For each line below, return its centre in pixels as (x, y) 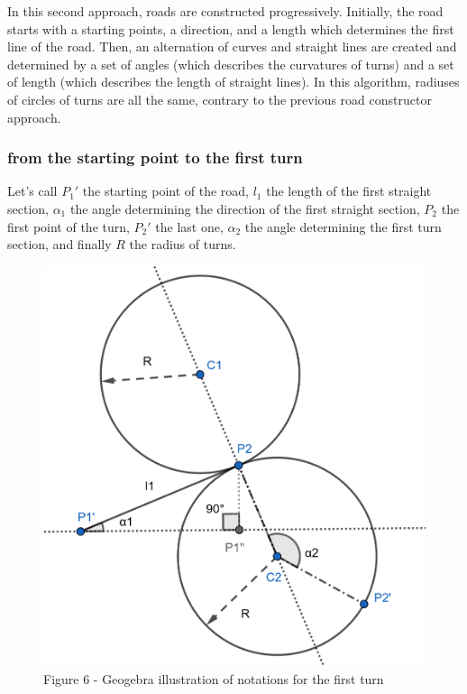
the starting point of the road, (165, 191)
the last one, (189, 226)
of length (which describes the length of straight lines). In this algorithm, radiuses (233, 82)
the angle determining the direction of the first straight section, (245, 208)
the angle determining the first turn (343, 226)
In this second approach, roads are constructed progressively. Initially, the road (225, 11)
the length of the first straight (349, 191)
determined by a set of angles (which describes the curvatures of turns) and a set (231, 64)
